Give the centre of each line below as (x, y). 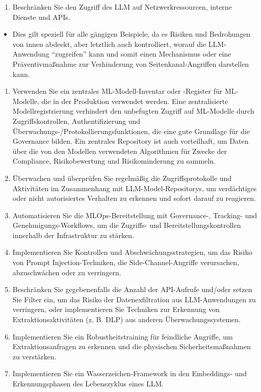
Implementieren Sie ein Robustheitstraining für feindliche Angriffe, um (123, 336)
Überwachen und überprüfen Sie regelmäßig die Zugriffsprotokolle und (122, 178)
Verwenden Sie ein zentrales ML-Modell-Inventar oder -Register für (118, 91)
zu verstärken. (34, 356)
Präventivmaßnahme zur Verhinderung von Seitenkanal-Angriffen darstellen (131, 63)
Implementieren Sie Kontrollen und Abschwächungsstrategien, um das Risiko (132, 252)
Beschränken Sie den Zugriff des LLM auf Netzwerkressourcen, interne (122, 7)
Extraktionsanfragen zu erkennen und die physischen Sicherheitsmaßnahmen (132, 346)
